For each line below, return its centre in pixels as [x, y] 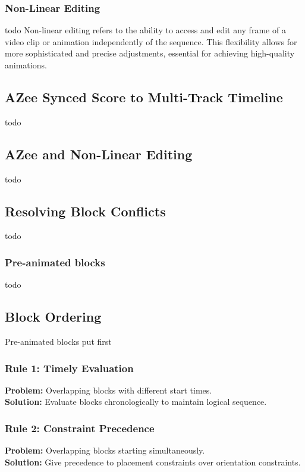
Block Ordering [53, 317]
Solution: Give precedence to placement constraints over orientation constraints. [153, 462]
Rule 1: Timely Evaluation [69, 368]
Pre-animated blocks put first [58, 341]
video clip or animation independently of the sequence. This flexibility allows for [151, 41]
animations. [26, 65]
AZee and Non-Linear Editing [99, 154]
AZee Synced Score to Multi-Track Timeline [144, 97]
